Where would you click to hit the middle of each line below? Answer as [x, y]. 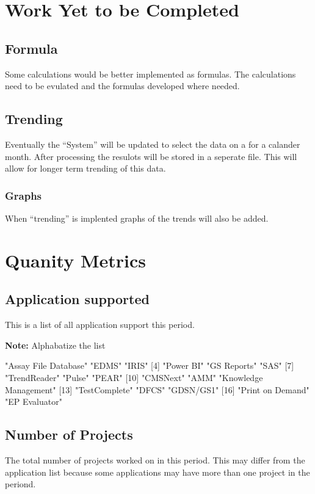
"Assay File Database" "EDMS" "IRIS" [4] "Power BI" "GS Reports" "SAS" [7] [150, 365]
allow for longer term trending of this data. [85, 168]
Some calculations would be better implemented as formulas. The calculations [150, 74]
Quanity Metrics [75, 260]
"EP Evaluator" [34, 401]
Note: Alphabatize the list [55, 345]
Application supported [77, 299]
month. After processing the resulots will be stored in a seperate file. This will [151, 156]
